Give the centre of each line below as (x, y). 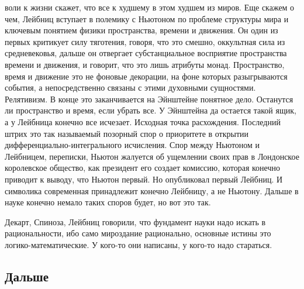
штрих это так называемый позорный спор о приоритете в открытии (127, 133)
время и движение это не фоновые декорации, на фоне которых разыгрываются (146, 76)
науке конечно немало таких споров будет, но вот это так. (108, 202)
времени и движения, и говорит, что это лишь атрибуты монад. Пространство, (145, 64)
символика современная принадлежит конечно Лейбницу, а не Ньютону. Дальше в (152, 190)
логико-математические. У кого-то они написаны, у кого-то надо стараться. (139, 244)
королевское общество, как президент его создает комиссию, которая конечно (142, 168)
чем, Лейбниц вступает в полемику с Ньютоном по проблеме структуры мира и (147, 18)
